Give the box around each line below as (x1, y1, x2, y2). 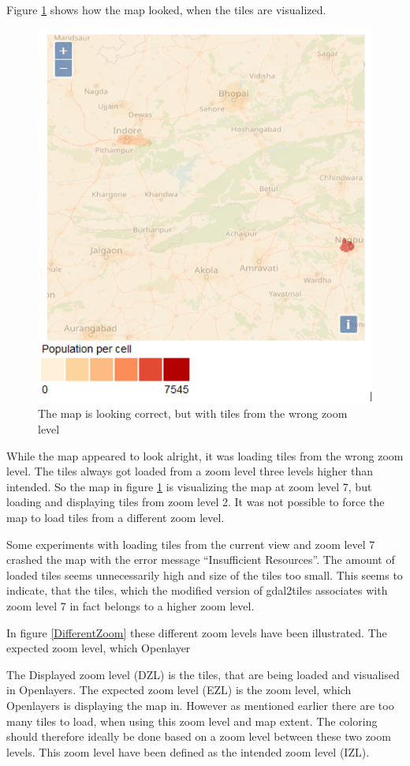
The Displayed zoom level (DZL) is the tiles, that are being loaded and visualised (6, 666, 400, 682)
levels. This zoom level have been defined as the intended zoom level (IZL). (6, 743, 370, 760)
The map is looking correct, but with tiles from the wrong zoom (38, 405, 348, 422)
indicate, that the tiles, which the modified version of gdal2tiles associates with (6, 582, 388, 599)
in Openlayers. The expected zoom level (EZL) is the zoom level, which (6, 682, 352, 698)
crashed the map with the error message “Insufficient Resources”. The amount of (6, 551, 395, 568)
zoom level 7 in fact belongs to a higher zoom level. (6, 597, 255, 614)
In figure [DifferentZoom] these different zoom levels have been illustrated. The (6, 624, 387, 640)
